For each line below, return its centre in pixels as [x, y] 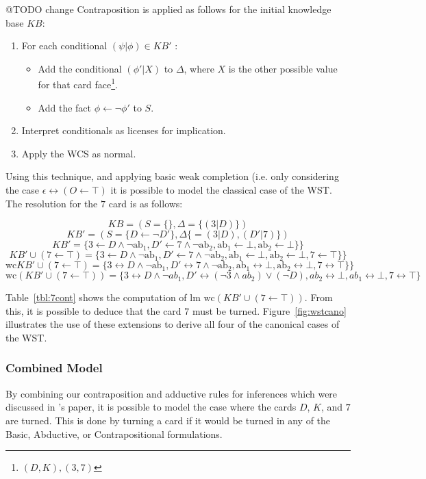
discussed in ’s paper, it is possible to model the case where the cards [151, 407]
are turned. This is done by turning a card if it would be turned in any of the [168, 420]
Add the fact [64, 107]
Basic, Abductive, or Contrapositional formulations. [114, 433]
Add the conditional [80, 68]
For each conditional [64, 46]
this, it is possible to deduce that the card [93, 310]
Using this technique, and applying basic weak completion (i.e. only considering [172, 176]
